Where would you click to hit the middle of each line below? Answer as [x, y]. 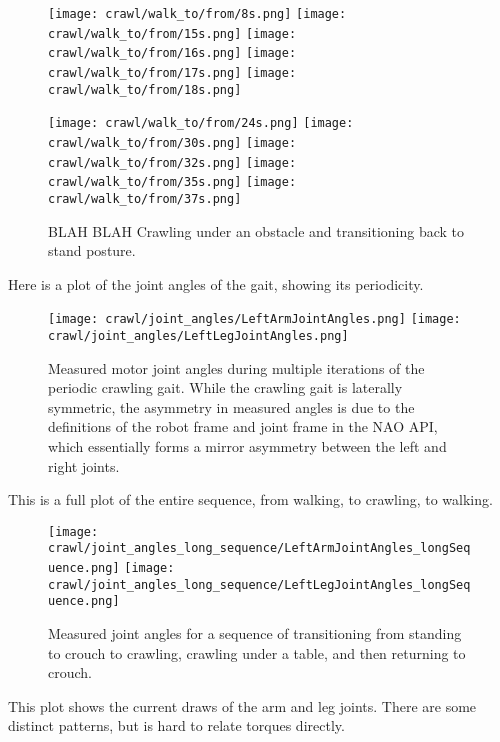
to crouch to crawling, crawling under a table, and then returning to [257, 652]
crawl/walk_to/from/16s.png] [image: [172, 53]
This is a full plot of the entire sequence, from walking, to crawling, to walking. [250, 499]
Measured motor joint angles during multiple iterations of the [236, 367]
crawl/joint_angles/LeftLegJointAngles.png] [198, 336]
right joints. [84, 465]
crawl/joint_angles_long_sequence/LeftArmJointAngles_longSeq [259, 548]
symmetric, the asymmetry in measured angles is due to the [231, 406]
